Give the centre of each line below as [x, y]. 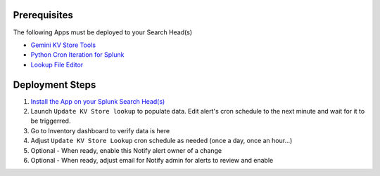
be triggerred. [51, 121]
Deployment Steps [55, 84]
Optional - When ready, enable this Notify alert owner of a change [126, 150]
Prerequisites [43, 15]
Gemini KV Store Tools [63, 45]
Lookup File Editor [57, 65]
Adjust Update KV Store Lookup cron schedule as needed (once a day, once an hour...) [161, 141]
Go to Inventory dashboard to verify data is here [100, 130]
